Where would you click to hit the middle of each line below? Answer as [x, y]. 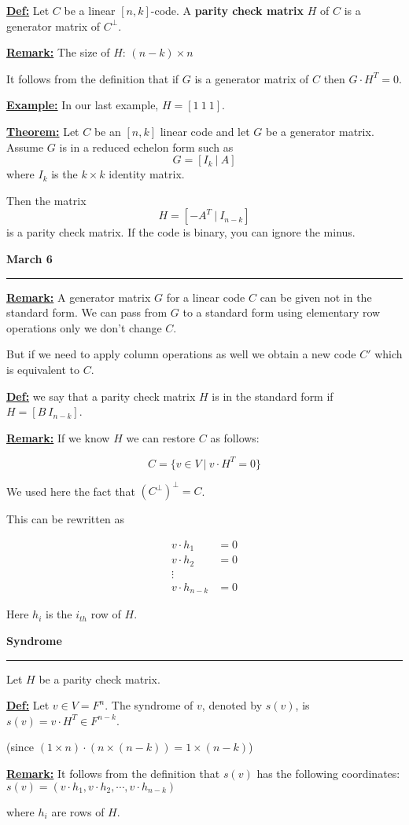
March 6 [29, 258]
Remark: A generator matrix [79, 297]
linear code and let [205, 131]
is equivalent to [43, 369]
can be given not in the [316, 297]
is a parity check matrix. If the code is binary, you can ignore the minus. [181, 232]
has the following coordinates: [328, 773]
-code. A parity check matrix [227, 10]
